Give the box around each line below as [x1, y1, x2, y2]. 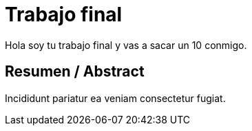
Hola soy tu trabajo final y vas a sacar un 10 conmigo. [5, 39, 247, 51]
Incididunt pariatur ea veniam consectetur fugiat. [5, 92, 226, 104]
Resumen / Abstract [5, 63, 145, 81]
